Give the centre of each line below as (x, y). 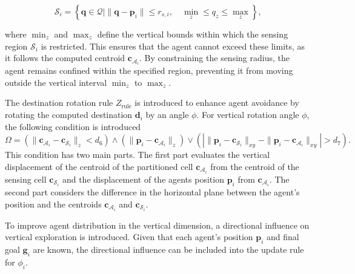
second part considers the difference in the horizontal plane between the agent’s (152, 192)
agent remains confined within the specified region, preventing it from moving (149, 70)
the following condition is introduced (73, 126)
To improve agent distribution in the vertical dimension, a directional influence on (157, 225)
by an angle (167, 115)
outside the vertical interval (56, 82)
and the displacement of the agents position (143, 179)
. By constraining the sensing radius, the (214, 58)
